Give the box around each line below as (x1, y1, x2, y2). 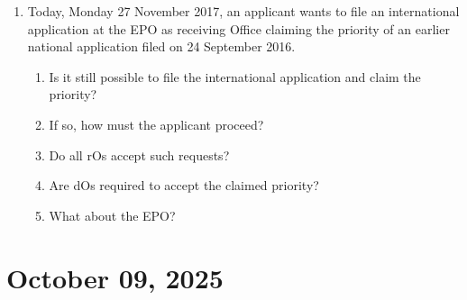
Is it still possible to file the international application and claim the (49, 67, 421, 86)
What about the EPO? (49, 205, 176, 224)
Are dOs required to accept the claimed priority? (49, 176, 319, 195)
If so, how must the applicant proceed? (49, 114, 264, 133)
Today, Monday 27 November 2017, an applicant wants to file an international (27, 2, 460, 20)
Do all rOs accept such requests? (49, 145, 230, 164)
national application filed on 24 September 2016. (27, 37, 296, 56)
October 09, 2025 (6, 259, 224, 295)
